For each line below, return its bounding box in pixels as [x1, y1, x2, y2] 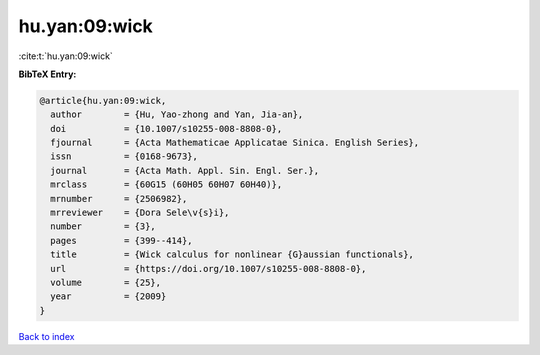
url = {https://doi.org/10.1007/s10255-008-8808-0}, [50, 263, 367, 274]
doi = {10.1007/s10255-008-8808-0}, [50, 123, 283, 134]
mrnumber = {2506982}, [50, 193, 188, 204]
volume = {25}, [50, 277, 162, 288]
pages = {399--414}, [50, 235, 194, 246]
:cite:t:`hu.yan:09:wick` [18, 50, 114, 62]
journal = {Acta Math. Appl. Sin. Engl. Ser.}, [50, 165, 320, 176]
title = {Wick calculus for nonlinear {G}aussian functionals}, [50, 249, 415, 260]
